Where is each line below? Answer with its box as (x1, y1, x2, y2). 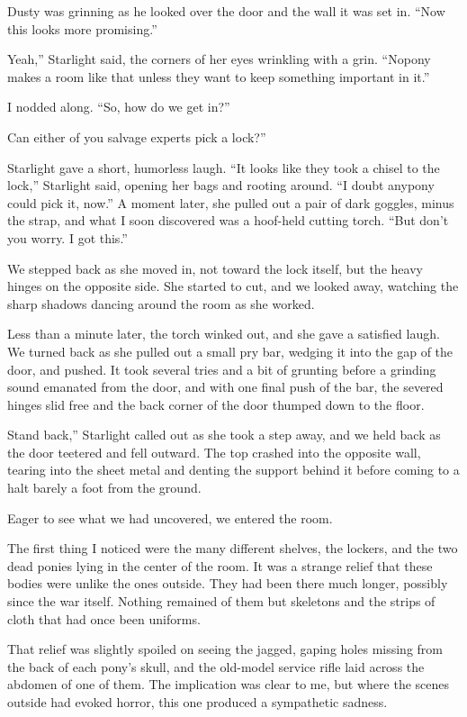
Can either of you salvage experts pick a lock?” (7, 127, 266, 146)
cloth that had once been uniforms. (7, 609, 201, 628)
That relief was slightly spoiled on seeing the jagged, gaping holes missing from (7, 640, 443, 658)
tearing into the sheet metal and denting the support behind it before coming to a (7, 460, 460, 479)
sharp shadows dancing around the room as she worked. (7, 294, 315, 313)
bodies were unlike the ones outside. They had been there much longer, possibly (7, 574, 448, 593)
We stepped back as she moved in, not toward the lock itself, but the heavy (7, 259, 423, 277)
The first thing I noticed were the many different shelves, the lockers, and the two (7, 539, 458, 558)
